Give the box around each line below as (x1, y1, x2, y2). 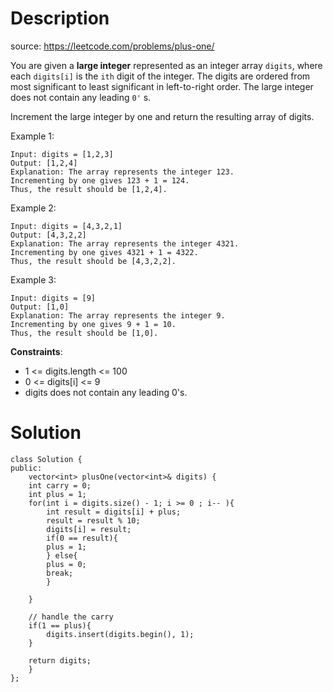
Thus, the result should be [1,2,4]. (10, 184, 168, 194)
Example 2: (10, 202, 57, 214)
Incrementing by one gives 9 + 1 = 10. (10, 319, 177, 329)
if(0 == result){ (46, 533, 118, 543)
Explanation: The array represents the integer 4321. (10, 238, 240, 249)
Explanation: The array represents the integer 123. (10, 167, 235, 177)
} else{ (46, 550, 78, 561)
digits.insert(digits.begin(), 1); (46, 629, 195, 639)
